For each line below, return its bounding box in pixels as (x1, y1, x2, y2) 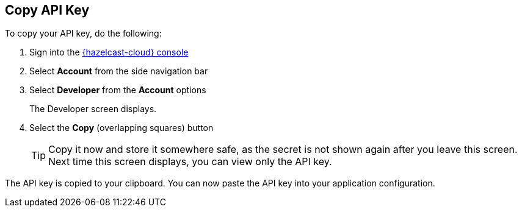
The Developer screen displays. (29, 104, 157, 115)
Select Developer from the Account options (29, 85, 206, 96)
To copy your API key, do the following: (5, 28, 162, 39)
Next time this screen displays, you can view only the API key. (48, 155, 332, 168)
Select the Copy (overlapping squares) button (29, 122, 214, 133)
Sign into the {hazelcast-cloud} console (29, 47, 189, 58)
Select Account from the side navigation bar (29, 66, 208, 77)
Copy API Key (5, 2, 90, 18)
